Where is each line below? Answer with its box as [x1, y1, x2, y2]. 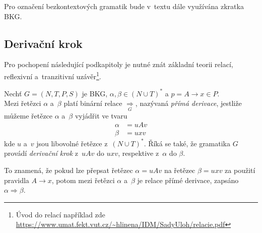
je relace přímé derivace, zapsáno [137, 174, 239, 185]
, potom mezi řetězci [51, 174, 115, 185]
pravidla [4, 174, 29, 185]
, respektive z [118, 148, 159, 158]
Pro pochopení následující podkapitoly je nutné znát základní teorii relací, [4, 59, 233, 70]
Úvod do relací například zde [16, 209, 105, 219]
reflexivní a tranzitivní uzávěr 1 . [4, 69, 101, 81]
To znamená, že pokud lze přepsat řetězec [4, 165, 133, 175]
